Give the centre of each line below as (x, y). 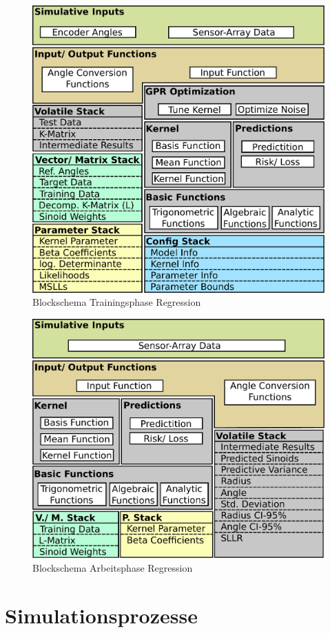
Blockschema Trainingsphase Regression (117, 302)
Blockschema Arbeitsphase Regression (113, 568)
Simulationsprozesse (101, 615)
